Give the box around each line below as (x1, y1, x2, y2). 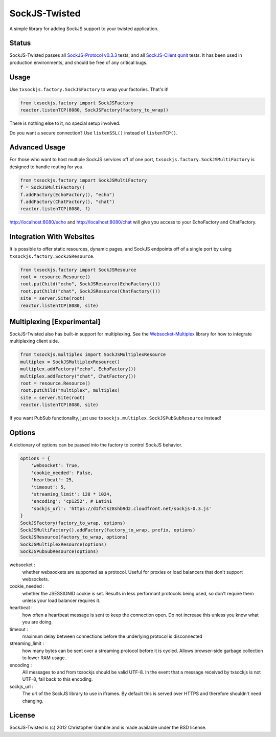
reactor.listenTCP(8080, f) (20, 206, 90, 212)
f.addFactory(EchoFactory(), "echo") (20, 192, 115, 197)
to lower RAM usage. (22, 655, 66, 661)
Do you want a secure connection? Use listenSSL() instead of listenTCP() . (9, 129, 178, 136)
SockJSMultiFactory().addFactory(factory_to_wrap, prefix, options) (20, 527, 196, 533)
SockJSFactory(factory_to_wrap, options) (20, 520, 126, 526)
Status (9, 39, 31, 48)
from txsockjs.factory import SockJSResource (20, 266, 136, 273)
